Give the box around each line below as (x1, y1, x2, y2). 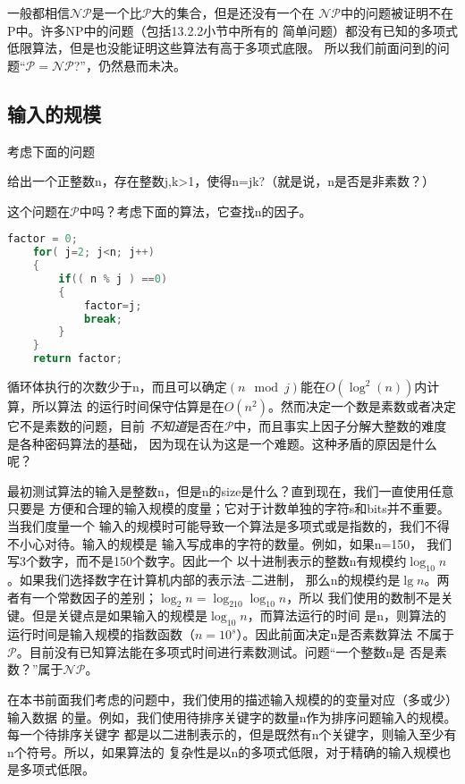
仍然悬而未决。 (97, 55, 186, 74)
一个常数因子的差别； (31, 587, 157, 606)
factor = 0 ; (7, 232, 78, 246)
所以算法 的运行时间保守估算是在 (31, 397, 224, 416)
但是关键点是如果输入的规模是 (31, 606, 207, 625)
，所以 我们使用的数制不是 (286, 587, 441, 606)
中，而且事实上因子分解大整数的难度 (233, 417, 447, 435)
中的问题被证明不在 (340, 4, 453, 21)
